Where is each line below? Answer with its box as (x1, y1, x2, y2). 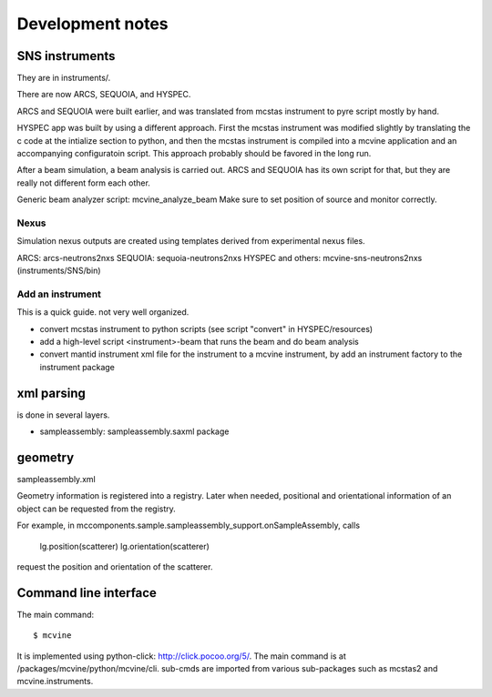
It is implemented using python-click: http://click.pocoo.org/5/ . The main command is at (16, 651, 346, 662)
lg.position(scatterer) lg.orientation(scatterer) (39, 540, 210, 551)
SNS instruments (16, 48, 116, 64)
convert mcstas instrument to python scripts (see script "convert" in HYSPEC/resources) (39, 323, 374, 334)
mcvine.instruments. (16, 676, 94, 687)
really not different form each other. (16, 177, 150, 188)
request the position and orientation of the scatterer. (16, 561, 213, 572)
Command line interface (16, 585, 157, 601)
